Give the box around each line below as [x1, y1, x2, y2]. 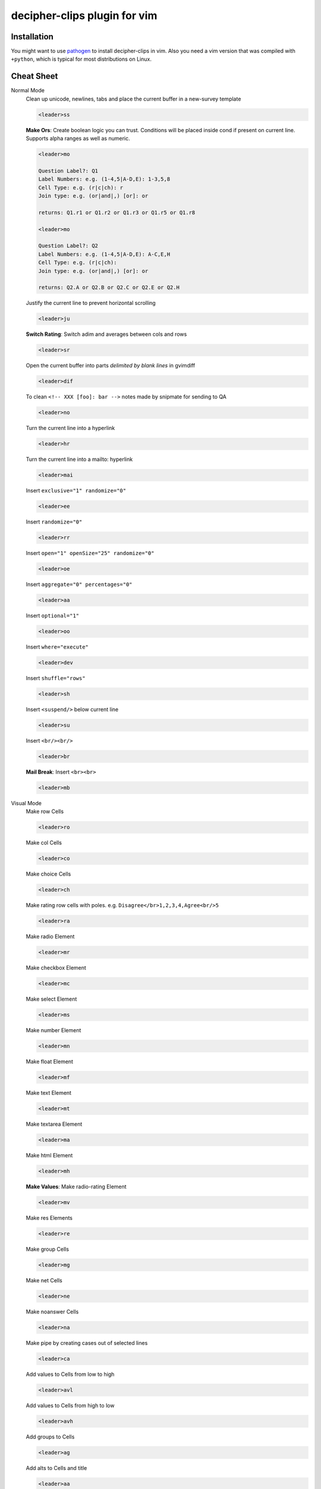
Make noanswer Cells [26, 1308, 79, 1315]
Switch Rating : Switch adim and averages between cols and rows [26, 331, 187, 338]
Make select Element [26, 995, 77, 1003]
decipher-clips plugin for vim [11, 9, 158, 22]
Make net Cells [26, 1276, 62, 1284]
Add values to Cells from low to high [26, 1370, 115, 1378]
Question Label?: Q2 [38, 242, 98, 250]
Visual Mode [11, 799, 42, 806]
